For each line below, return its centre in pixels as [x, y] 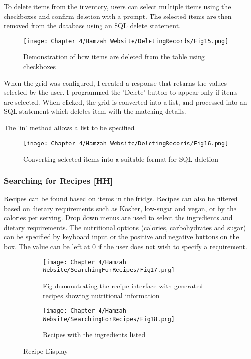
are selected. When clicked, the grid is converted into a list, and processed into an [125, 101]
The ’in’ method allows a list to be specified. [70, 127]
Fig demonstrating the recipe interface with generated [123, 285]
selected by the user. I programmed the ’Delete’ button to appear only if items [121, 92]
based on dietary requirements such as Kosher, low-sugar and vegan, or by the [120, 208]
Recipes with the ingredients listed [94, 334]
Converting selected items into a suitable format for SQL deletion [121, 159]
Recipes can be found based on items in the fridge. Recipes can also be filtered [121, 199]
